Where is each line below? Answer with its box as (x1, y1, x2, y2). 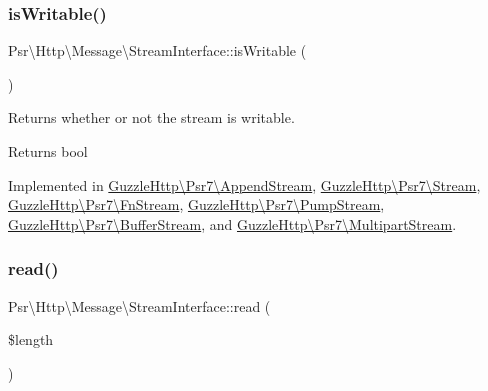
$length (8, 329, 54, 350)
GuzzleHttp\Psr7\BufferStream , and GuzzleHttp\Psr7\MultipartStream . (8, 213, 457, 234)
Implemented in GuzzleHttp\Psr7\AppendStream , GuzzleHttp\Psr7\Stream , (8, 174, 481, 195)
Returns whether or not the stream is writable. (8, 107, 295, 128)
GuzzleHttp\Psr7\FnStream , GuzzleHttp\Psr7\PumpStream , (8, 194, 385, 215)
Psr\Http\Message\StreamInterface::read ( (8, 295, 271, 316)
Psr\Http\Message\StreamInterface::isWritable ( (8, 40, 307, 61)
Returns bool (8, 141, 88, 161)
